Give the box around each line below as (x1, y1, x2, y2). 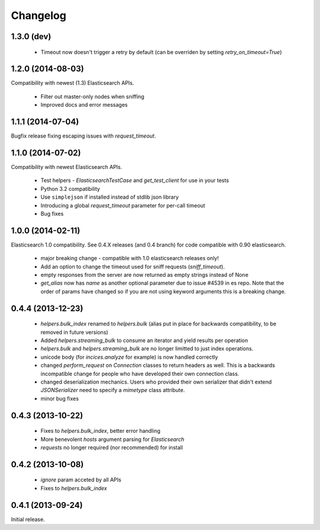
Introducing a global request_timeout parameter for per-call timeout (40, 202, 206, 209)
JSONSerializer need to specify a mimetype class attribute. (40, 387, 185, 394)
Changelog (11, 9, 66, 22)
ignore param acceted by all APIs (40, 476, 121, 483)
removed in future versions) (40, 328, 108, 336)
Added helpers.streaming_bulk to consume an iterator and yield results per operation (40, 337, 248, 344)
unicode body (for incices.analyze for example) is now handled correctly (40, 353, 219, 360)
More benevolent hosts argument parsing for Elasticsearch (40, 436, 185, 443)
